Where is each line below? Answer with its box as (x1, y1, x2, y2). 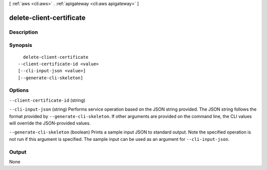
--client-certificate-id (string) (9, 97, 86, 103)
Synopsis (9, 42, 32, 49)
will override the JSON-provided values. (9, 120, 91, 126)
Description (9, 29, 38, 36)
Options (9, 87, 29, 94)
